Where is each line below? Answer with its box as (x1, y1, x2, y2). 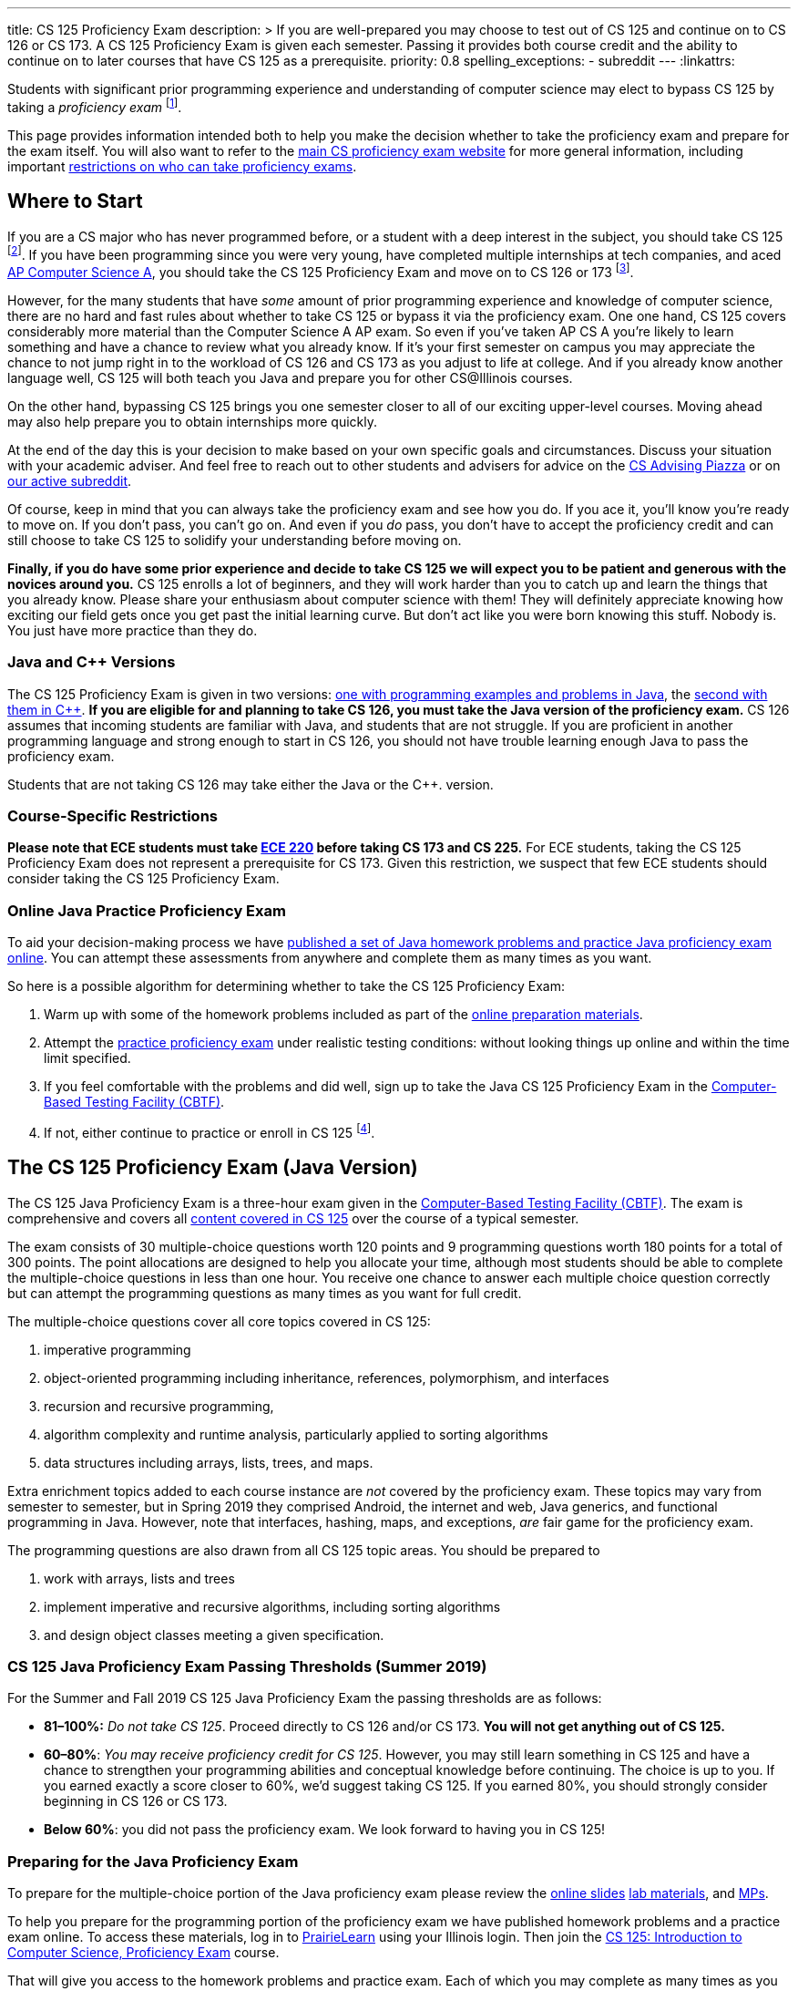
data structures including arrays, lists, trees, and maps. (44, 1454, 373, 1470)
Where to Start (7, 190, 143, 213)
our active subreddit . (7, 472, 132, 489)
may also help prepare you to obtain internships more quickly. (7, 413, 378, 429)
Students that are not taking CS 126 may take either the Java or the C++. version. (7, 776, 494, 792)
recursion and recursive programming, (44, 1398, 274, 1414)
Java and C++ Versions (7, 653, 176, 672)
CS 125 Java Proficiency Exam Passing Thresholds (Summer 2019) (7, 1656, 487, 1676)
